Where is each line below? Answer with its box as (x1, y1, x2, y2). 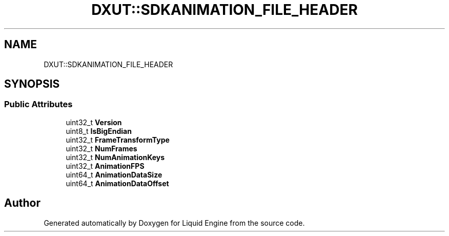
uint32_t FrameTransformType (66, 135, 170, 144)
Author (4, 196, 40, 210)
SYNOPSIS (4, 77, 60, 91)
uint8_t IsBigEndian (66, 126, 132, 135)
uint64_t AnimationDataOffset (66, 179, 169, 188)
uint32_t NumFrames (66, 144, 137, 153)
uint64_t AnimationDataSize (66, 170, 162, 179)
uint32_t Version (66, 117, 122, 127)
